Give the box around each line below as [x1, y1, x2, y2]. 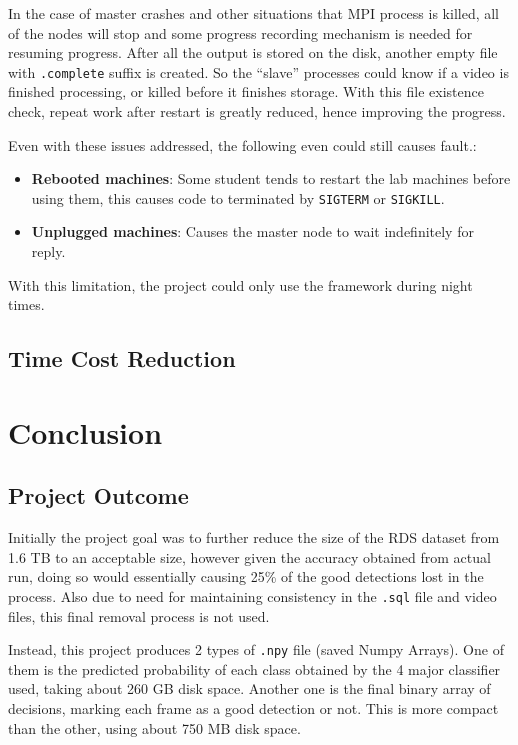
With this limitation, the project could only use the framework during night [8, 274, 473, 295]
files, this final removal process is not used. [8, 605, 270, 626]
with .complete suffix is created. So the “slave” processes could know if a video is [8, 61, 509, 82]
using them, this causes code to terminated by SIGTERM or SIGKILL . [31, 187, 445, 208]
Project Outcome [8, 480, 189, 511]
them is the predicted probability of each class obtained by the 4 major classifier [8, 658, 501, 679]
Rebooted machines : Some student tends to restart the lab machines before [31, 168, 511, 189]
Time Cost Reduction [8, 343, 236, 374]
